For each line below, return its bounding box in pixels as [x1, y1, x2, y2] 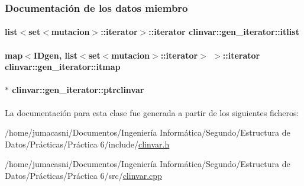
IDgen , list [33, 49, 78, 61]
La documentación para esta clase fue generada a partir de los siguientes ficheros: [5, 106, 299, 118]
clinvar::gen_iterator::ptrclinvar [12, 84, 144, 96]
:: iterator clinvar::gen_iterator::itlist [148, 25, 299, 38]
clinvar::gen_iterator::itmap [5, 60, 121, 73]
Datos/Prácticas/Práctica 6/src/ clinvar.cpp [5, 169, 162, 181]
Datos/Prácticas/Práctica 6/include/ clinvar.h [5, 137, 170, 150]
